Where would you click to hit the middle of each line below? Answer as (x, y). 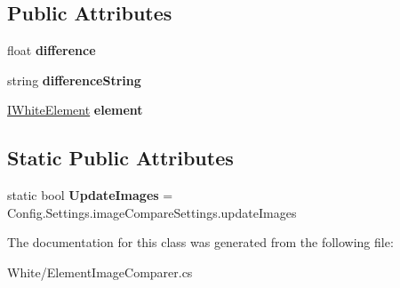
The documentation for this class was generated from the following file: (200, 242)
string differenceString (74, 80)
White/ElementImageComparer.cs (100, 272)
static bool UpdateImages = (90, 195)
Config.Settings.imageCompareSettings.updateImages (152, 212)
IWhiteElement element (75, 110)
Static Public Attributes (120, 158)
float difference (52, 50)
